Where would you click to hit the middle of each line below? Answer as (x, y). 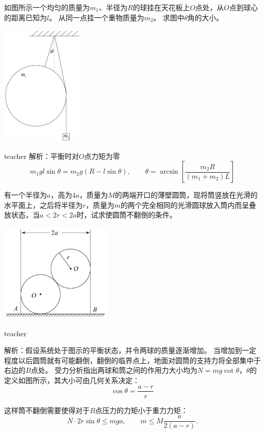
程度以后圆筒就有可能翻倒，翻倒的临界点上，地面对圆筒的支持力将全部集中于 (132, 360)
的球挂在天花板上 (161, 7)
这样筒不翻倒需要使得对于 (47, 410)
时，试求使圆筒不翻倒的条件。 (127, 215)
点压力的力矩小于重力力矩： (141, 410)
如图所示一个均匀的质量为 (47, 7)
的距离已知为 (25, 17)
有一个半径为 (25, 195)
